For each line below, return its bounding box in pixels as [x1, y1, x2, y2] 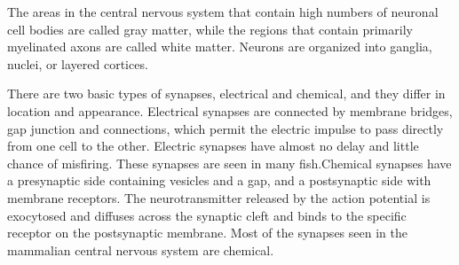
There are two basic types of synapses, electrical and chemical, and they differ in [7, 84, 446, 103]
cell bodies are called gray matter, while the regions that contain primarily [7, 19, 413, 38]
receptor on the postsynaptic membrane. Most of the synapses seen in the [7, 223, 408, 242]
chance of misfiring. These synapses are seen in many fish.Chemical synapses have [7, 153, 452, 172]
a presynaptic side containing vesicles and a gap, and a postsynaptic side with [7, 171, 431, 190]
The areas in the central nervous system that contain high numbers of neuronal [7, 3, 439, 20]
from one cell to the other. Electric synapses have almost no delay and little [7, 136, 419, 155]
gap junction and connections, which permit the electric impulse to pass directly [7, 119, 444, 137]
